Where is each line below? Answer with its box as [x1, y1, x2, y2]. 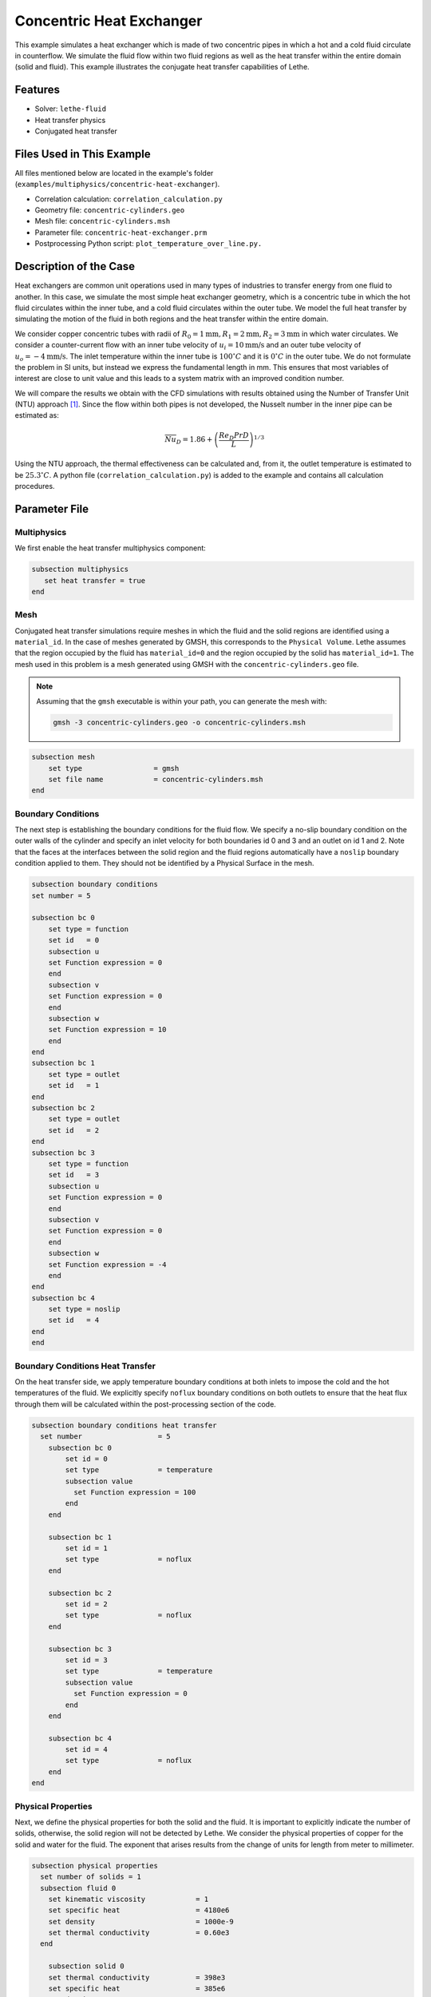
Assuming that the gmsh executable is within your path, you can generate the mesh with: [36, 696, 327, 706]
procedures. [14, 481, 55, 490]
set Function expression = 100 [73, 1488, 196, 1497]
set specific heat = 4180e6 [48, 1906, 230, 1915]
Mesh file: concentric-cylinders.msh [34, 216, 171, 226]
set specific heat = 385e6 [48, 1984, 226, 1993]
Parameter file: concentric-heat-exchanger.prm [34, 228, 208, 237]
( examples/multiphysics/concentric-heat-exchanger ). [14, 180, 220, 189]
